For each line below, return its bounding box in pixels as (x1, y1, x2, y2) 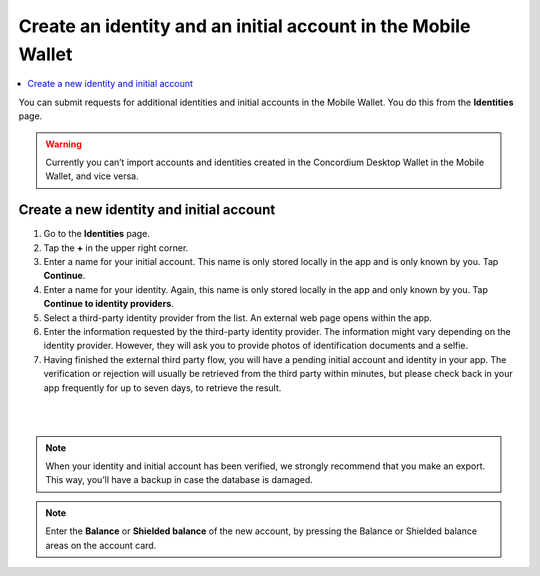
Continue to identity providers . (43, 298, 174, 310)
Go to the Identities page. (43, 228, 150, 240)
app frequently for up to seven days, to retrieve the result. (43, 381, 282, 394)
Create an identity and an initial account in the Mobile (18, 15, 471, 37)
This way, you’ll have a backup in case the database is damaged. (45, 474, 314, 486)
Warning (45, 138, 82, 150)
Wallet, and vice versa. (45, 170, 139, 182)
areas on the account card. (45, 539, 157, 551)
